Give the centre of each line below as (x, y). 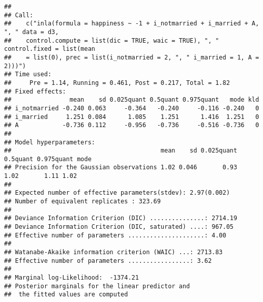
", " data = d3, (32, 32)
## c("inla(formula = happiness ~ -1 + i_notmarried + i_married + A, (132, 24)
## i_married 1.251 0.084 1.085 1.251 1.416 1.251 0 (132, 117)
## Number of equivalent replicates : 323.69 (82, 202)
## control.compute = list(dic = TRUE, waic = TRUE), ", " (112, 40)
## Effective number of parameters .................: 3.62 (108, 261)
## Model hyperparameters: (50, 142)
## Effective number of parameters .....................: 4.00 (115, 235)
